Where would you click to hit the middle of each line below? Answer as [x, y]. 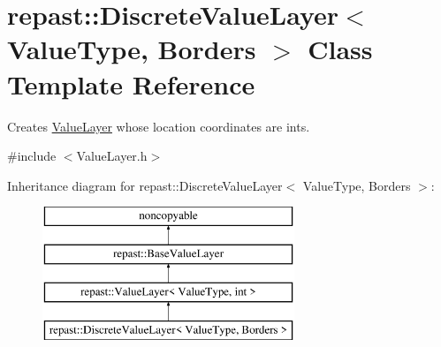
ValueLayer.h [112, 156]
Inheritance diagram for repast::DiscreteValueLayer [145, 185]
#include [32, 156]
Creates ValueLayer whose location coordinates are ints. [159, 126]
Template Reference [131, 83]
